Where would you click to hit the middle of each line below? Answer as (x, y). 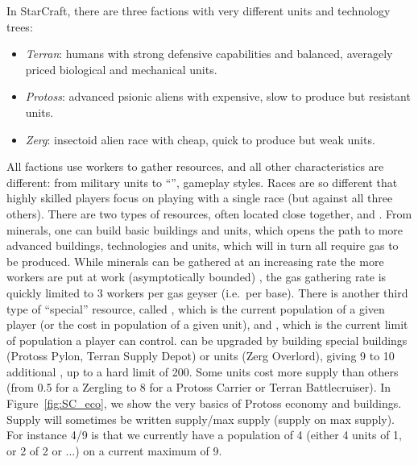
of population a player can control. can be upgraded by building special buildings (207, 340)
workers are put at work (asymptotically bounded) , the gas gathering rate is (197, 277)
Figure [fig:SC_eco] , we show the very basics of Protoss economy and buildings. (204, 403)
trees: (20, 26)
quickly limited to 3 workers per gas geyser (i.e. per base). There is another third (207, 292)
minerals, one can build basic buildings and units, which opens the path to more (205, 229)
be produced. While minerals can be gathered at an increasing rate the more (195, 261)
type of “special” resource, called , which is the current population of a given (196, 308)
